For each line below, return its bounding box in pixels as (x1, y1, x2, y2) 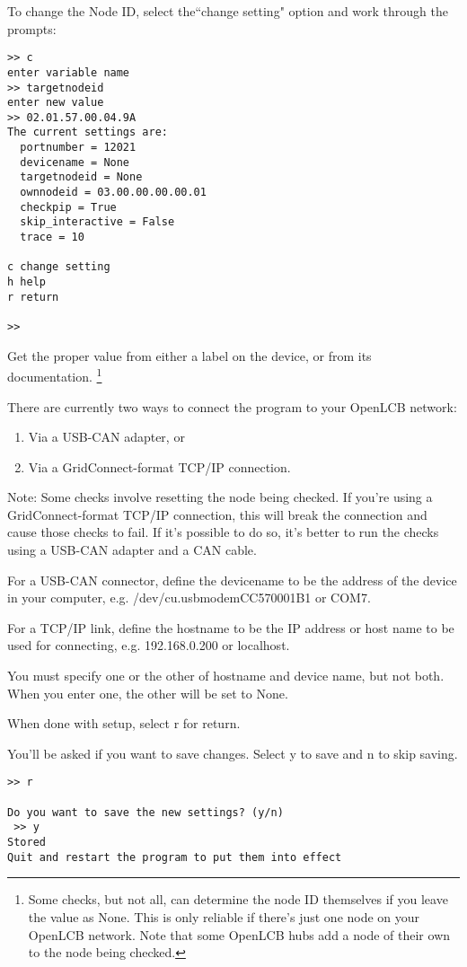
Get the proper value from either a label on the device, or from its (7, 346, 372, 365)
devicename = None (20, 155, 130, 169)
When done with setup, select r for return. (7, 714, 241, 733)
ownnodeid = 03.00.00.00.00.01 (20, 186, 207, 199)
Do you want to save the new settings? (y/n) (7, 805, 284, 819)
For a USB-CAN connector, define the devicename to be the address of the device (7, 570, 457, 589)
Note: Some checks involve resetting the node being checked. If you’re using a (7, 488, 433, 506)
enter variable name (7, 66, 130, 79)
